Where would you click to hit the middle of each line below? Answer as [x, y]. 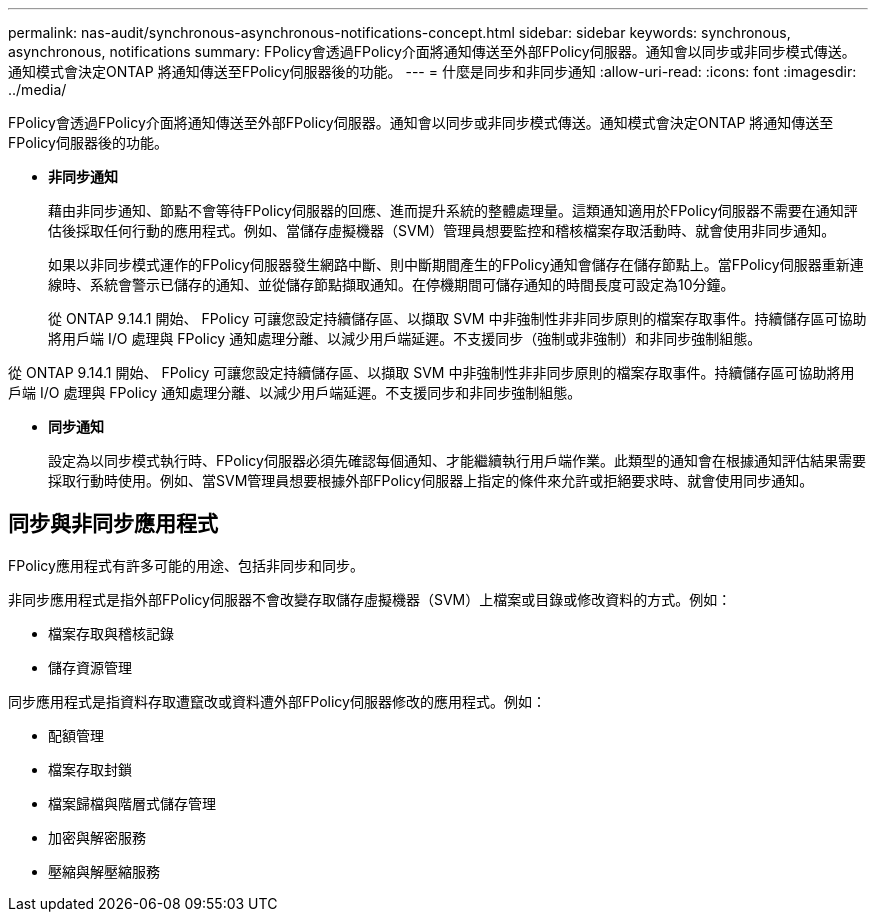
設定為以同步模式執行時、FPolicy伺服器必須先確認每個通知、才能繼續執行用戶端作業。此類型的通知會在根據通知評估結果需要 [457, 460]
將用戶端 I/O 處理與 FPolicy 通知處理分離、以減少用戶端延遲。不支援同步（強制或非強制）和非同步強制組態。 [405, 338]
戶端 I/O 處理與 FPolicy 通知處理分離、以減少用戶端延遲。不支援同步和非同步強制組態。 [295, 392]
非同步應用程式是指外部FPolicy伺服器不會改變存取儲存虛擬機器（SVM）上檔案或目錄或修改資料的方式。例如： [370, 599]
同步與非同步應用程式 [113, 524]
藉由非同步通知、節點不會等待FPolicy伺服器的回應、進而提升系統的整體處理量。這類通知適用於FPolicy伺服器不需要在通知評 [453, 210]
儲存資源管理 [90, 667]
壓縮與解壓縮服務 [104, 871]
